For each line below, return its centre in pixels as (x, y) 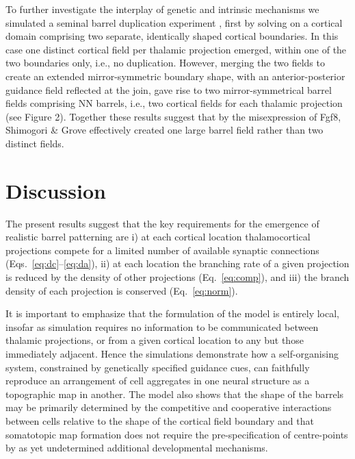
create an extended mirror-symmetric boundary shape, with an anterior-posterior (175, 76)
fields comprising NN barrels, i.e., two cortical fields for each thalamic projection (174, 103)
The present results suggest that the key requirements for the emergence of (162, 223)
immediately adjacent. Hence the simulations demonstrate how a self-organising (172, 353)
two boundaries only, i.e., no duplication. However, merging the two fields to (165, 63)
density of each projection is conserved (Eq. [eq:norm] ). (122, 290)
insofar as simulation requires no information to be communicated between (162, 326)
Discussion (56, 190)
